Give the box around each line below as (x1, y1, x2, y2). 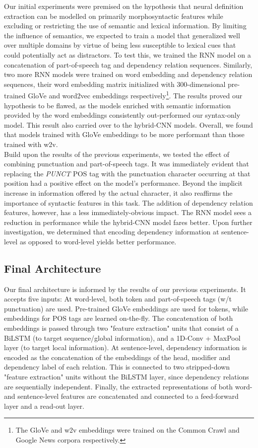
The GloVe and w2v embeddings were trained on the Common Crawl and (15, 425, 240, 435)
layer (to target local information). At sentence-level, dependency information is (4, 342, 247, 353)
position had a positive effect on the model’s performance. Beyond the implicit (4, 178, 243, 188)
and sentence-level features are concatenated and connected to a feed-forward (4, 391, 239, 401)
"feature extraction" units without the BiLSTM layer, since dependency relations (4, 372, 249, 382)
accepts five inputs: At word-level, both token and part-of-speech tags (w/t (4, 294, 232, 304)
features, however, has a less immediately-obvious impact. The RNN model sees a (4, 207, 252, 218)
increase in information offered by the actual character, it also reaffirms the (4, 187, 233, 198)
